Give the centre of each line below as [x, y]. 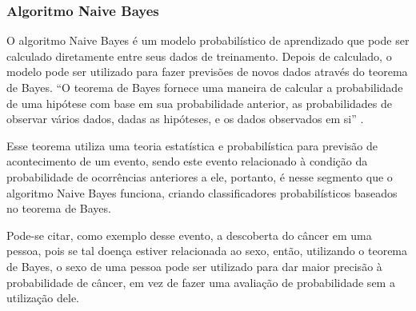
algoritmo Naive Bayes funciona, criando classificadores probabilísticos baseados [202, 192]
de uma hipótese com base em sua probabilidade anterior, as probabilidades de [199, 103]
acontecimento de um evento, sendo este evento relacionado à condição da [187, 161]
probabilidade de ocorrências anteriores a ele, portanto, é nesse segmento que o [200, 176]
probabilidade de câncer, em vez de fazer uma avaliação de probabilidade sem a [201, 282]
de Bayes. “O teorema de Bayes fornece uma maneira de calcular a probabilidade [205, 87]
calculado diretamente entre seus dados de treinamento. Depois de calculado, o [199, 56]
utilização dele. [43, 298]
